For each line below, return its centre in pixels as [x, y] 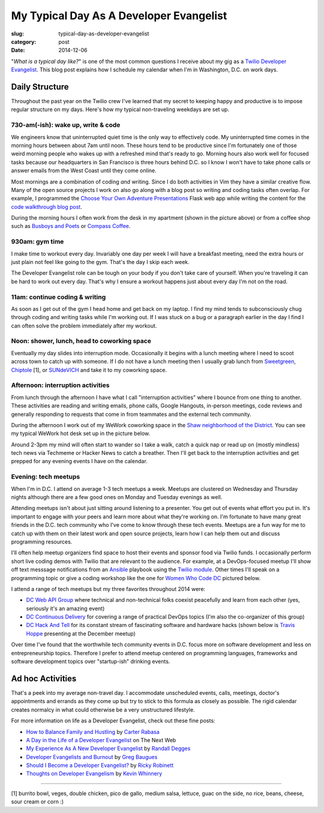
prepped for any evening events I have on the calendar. [79, 461]
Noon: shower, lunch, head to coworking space [81, 341]
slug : [17, 34]
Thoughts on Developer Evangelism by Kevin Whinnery [94, 773]
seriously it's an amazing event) [65, 608]
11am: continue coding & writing [58, 297]
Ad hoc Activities [44, 678]
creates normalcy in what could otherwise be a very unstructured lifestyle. [103, 709]
